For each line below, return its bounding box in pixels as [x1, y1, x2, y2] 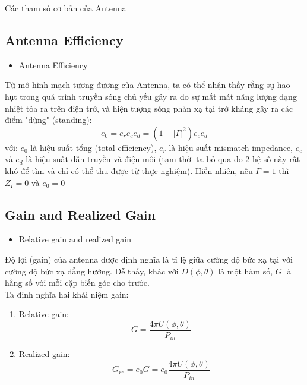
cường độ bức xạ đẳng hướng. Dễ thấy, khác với [5, 264, 179, 277]
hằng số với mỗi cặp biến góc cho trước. [5, 276, 150, 289]
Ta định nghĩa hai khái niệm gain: [5, 288, 129, 300]
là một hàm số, [218, 264, 273, 277]
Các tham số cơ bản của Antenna [5, 2, 126, 14]
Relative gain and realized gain [18, 233, 132, 245]
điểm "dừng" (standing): [5, 113, 92, 126]
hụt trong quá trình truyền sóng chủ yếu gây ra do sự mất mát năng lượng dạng [5, 90, 297, 102]
